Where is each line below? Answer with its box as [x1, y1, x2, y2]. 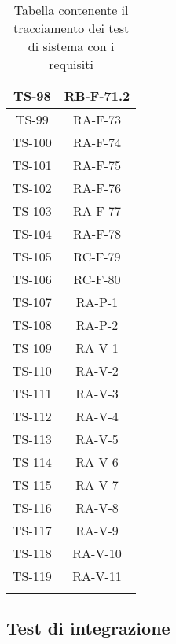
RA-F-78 [73, 224, 121, 242]
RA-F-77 [73, 202, 121, 220]
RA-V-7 [75, 476, 119, 494]
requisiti [49, 55, 93, 73]
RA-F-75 [73, 156, 121, 174]
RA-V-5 [75, 430, 119, 448]
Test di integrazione [6, 616, 170, 640]
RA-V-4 [75, 407, 119, 425]
